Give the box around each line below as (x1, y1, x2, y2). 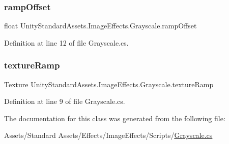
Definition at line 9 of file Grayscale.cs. (4, 96, 125, 106)
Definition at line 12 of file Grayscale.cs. (4, 37, 129, 48)
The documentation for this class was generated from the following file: (4, 113, 225, 123)
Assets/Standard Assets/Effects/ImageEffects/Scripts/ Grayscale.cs (4, 130, 213, 140)
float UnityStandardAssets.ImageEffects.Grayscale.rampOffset (4, 20, 197, 31)
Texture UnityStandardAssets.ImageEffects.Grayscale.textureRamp (4, 79, 214, 89)
